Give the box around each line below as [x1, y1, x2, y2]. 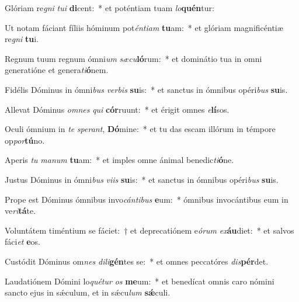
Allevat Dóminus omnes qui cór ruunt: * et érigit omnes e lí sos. [5, 103, 230, 115]
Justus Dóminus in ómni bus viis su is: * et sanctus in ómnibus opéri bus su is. [5, 173, 279, 185]
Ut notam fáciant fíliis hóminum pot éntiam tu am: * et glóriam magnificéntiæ [5, 21, 283, 33]
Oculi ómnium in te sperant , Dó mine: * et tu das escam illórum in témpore [5, 123, 276, 135]
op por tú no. [5, 134, 45, 146]
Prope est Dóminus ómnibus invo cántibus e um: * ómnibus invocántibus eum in [5, 193, 288, 205]
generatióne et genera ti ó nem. [5, 64, 109, 76]
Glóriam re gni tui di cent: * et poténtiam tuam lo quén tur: [5, 2, 214, 13]
